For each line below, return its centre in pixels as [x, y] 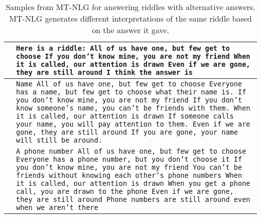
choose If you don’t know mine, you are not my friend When [133, 56]
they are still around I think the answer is [104, 72]
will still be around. [59, 140]
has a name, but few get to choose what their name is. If [131, 92]
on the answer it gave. [130, 30]
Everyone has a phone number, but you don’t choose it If [129, 159]
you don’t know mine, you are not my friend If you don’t [129, 100]
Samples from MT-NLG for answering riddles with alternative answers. [130, 7]
